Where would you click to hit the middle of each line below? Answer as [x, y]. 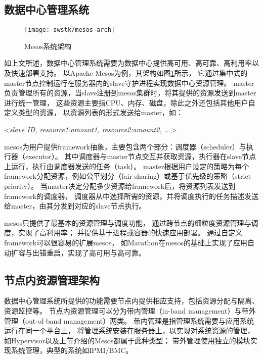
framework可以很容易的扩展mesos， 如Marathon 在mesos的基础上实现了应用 [126, 242]
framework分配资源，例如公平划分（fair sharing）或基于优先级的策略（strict [128, 176]
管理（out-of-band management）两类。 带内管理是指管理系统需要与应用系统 [129, 320]
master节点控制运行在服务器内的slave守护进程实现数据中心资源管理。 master [129, 83]
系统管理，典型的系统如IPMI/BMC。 [72, 350]
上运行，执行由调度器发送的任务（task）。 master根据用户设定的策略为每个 [127, 166]
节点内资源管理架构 [52, 279]
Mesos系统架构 [48, 46]
